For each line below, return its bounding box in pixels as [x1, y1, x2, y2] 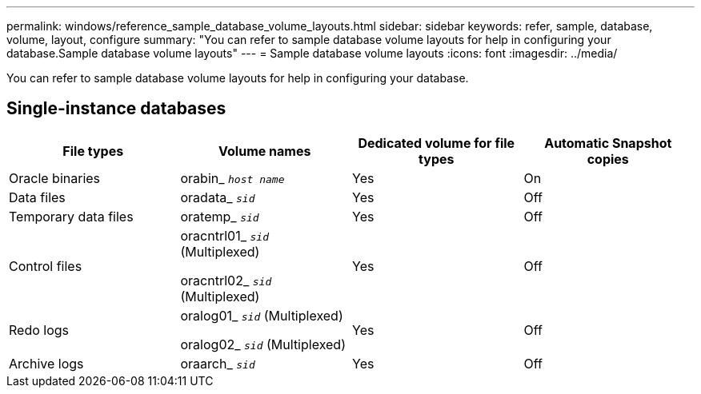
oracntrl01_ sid [180, 227, 269, 244]
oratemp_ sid [180, 208, 259, 225]
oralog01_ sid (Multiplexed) [180, 307, 343, 324]
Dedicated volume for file [358, 134, 515, 151]
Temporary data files [9, 208, 134, 225]
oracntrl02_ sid [180, 272, 272, 289]
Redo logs [9, 321, 70, 338]
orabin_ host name [180, 169, 285, 186]
